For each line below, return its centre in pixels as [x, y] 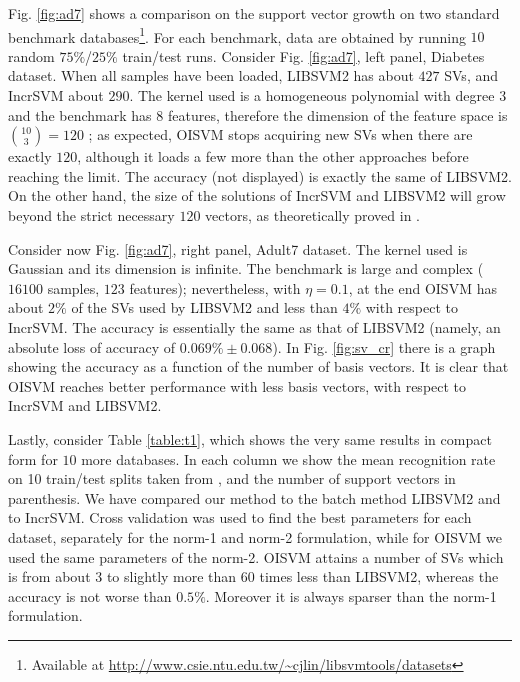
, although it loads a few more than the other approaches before [273, 156]
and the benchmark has [80, 114]
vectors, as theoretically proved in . [313, 215]
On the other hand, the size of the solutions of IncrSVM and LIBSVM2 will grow [257, 195]
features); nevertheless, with [215, 287]
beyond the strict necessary [91, 215]
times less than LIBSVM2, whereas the [379, 576]
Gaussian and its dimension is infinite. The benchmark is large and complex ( [246, 268]
